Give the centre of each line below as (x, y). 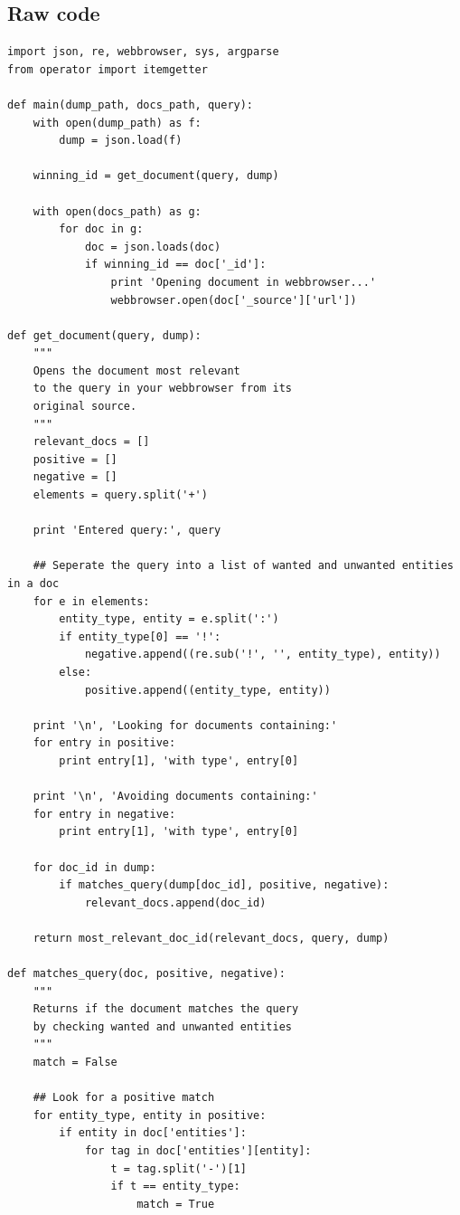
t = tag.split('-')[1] (178, 1168)
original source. (85, 407)
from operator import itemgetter (108, 69)
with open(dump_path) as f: (117, 123)
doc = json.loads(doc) (153, 247)
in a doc (33, 584)
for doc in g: (101, 229)
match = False (75, 1063)
